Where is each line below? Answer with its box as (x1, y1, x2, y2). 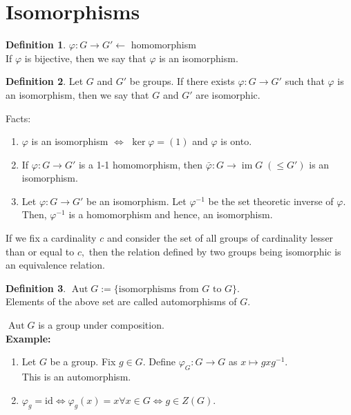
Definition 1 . (6, 37, 66, 52)
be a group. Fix (50, 354, 116, 369)
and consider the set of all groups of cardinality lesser (106, 231, 334, 245)
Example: (6, 331, 51, 345)
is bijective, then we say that (24, 50, 146, 65)
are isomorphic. (196, 87, 260, 102)
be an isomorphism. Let (86, 193, 187, 208)
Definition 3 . (6, 280, 66, 295)
